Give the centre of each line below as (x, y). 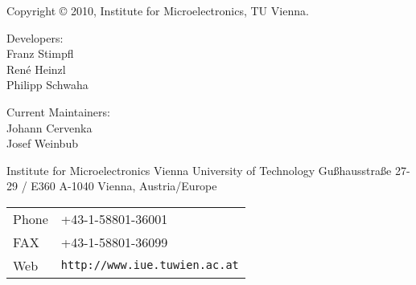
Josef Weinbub (42, 143)
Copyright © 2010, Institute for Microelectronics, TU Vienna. (158, 10)
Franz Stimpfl (40, 53)
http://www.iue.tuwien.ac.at (150, 265)
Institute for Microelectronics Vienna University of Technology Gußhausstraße (199, 170)
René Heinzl (36, 69)
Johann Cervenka (49, 127)
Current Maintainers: (58, 111)
